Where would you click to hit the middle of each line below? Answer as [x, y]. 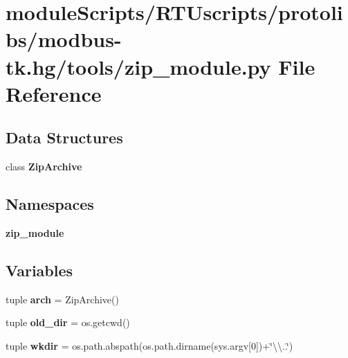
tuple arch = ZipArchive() [62, 299]
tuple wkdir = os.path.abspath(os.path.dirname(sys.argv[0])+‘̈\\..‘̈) [149, 345]
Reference [54, 93]
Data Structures [64, 137]
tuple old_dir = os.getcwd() [68, 322]
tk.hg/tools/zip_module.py [138, 66]
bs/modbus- [64, 39]
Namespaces [50, 204]
